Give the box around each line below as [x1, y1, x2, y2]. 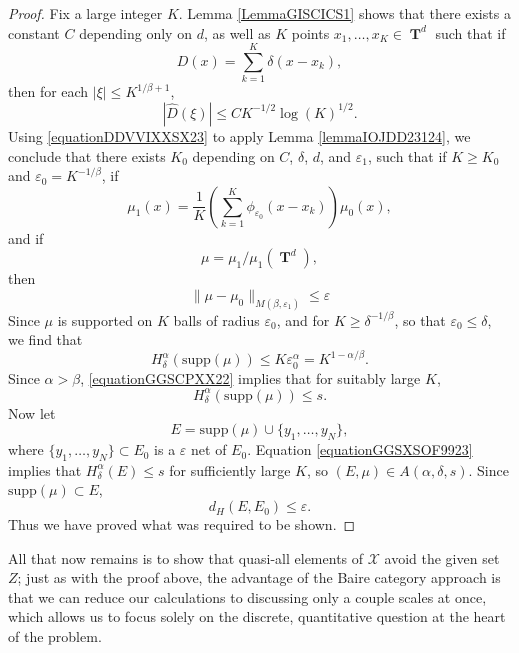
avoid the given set [384, 547, 500, 568]
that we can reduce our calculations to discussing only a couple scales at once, [8, 586, 487, 607]
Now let [8, 402, 56, 423]
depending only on [79, 22, 192, 43]
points [291, 22, 330, 43]
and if [8, 227, 44, 248]
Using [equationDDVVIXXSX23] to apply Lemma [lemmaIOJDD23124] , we [8, 125, 471, 146]
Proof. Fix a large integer [8, 3, 163, 23]
